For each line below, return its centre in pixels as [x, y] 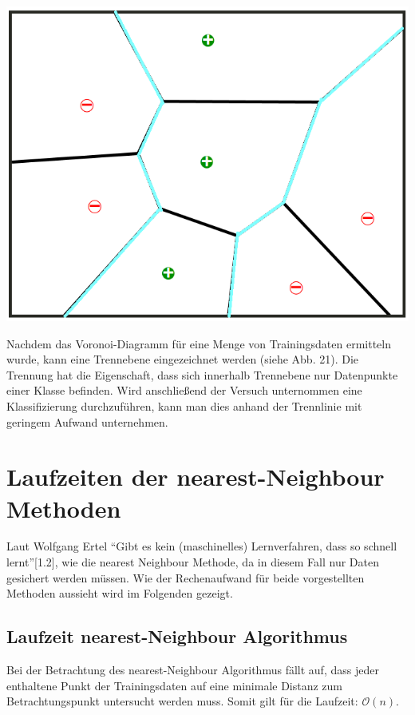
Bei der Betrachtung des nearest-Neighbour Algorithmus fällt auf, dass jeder [193, 670]
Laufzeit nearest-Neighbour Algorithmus [177, 636]
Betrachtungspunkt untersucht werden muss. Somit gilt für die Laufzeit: [182, 701]
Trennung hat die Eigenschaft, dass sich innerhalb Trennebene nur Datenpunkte [202, 374]
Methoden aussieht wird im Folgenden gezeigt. [120, 593]
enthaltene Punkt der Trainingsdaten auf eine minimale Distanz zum [175, 685]
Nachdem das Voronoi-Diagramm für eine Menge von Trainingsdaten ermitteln [199, 343]
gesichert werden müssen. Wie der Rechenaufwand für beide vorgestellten [186, 577]
